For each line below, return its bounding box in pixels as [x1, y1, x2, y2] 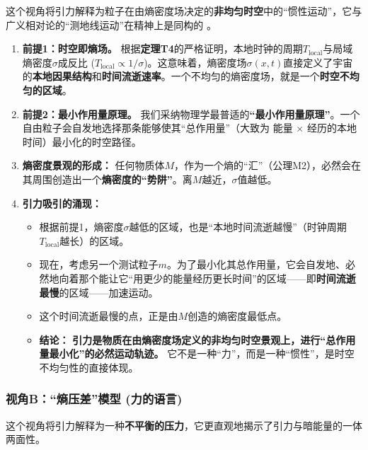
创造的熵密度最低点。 [188, 308, 287, 323]
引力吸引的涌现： [22, 195, 102, 210]
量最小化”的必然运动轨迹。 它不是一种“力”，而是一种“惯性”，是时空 [39, 346, 355, 361]
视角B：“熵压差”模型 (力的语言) [6, 390, 183, 408]
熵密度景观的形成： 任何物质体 [22, 158, 165, 173]
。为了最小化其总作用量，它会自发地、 [166, 257, 345, 272]
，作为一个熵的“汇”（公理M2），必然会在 [174, 158, 362, 173]
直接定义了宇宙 [283, 54, 353, 69]
